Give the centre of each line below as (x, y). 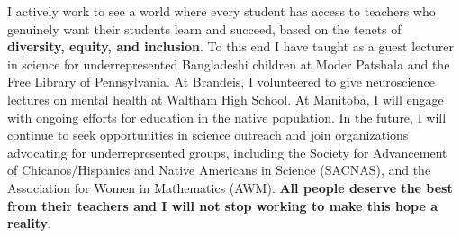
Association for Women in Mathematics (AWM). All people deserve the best (230, 187)
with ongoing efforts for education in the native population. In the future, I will (227, 117)
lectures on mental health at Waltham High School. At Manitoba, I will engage (226, 99)
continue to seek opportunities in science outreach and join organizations (208, 135)
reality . (29, 223)
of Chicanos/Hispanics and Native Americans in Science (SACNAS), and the (219, 170)
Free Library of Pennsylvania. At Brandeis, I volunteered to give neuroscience (221, 82)
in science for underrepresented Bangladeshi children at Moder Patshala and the (229, 64)
